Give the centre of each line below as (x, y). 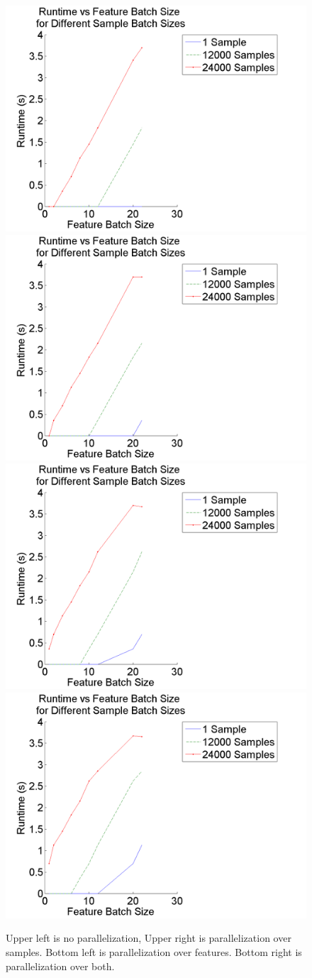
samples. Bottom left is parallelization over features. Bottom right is (154, 951)
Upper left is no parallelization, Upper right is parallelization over (149, 938)
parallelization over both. (60, 966)
